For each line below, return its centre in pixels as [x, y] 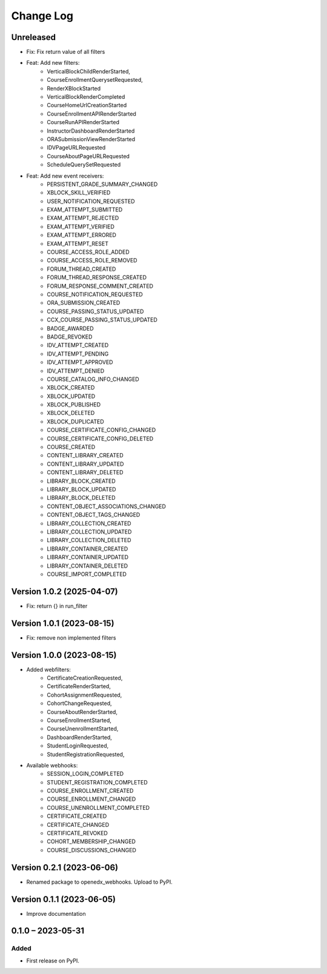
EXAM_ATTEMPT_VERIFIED [81, 227]
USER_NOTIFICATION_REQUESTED [91, 201]
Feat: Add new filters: [53, 63]
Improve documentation [56, 913]
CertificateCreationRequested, [85, 678]
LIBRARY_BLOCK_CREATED [81, 481]
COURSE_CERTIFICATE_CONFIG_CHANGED [101, 430]
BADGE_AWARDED [70, 328]
